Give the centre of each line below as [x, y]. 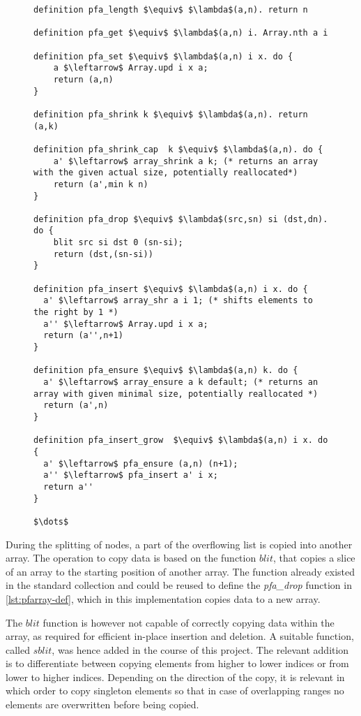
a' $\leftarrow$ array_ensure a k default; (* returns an [181, 382]
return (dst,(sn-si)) [103, 254]
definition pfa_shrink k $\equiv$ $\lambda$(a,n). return [171, 114]
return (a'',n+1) [83, 336]
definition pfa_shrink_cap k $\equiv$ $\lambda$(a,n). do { [178, 149]
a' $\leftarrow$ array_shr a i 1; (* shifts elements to [178, 301]
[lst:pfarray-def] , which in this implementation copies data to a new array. [163, 598]
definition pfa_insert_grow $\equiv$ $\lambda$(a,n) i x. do [181, 440]
